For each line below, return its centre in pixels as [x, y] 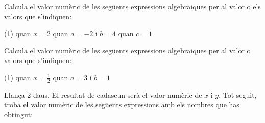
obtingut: [19, 114]
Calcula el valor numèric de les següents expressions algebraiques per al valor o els [132, 6]
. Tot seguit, [238, 94]
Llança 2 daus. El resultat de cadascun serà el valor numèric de [103, 94]
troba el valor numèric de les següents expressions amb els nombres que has [122, 104]
